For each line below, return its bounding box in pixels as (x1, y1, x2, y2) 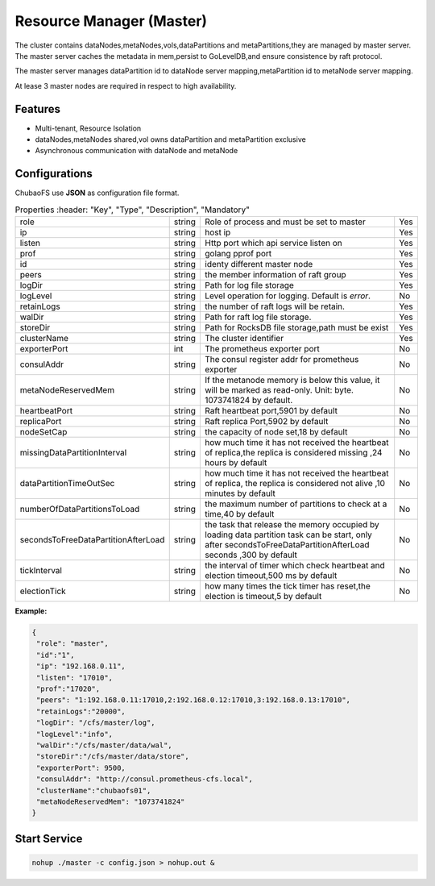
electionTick (19, 585, 66, 597)
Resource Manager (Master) (14, 12, 208, 30)
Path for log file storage (205, 280, 294, 291)
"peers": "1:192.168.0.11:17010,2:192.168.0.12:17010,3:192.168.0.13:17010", (36, 696, 350, 705)
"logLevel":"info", (36, 730, 113, 738)
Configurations (14, 167, 93, 181)
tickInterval (19, 565, 62, 576)
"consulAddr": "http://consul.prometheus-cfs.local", (36, 775, 253, 784)
